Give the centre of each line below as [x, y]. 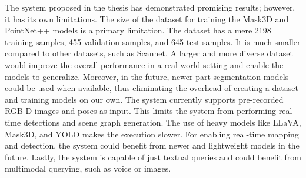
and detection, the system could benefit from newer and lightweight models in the [152, 145]
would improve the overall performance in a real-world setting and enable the [144, 64]
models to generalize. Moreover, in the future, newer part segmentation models [147, 76]
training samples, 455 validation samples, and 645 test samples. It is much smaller [153, 41]
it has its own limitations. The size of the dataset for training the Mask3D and [147, 19]
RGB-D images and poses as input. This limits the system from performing [141, 111]
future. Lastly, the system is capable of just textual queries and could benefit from [153, 157]
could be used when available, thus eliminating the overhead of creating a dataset [152, 88]
